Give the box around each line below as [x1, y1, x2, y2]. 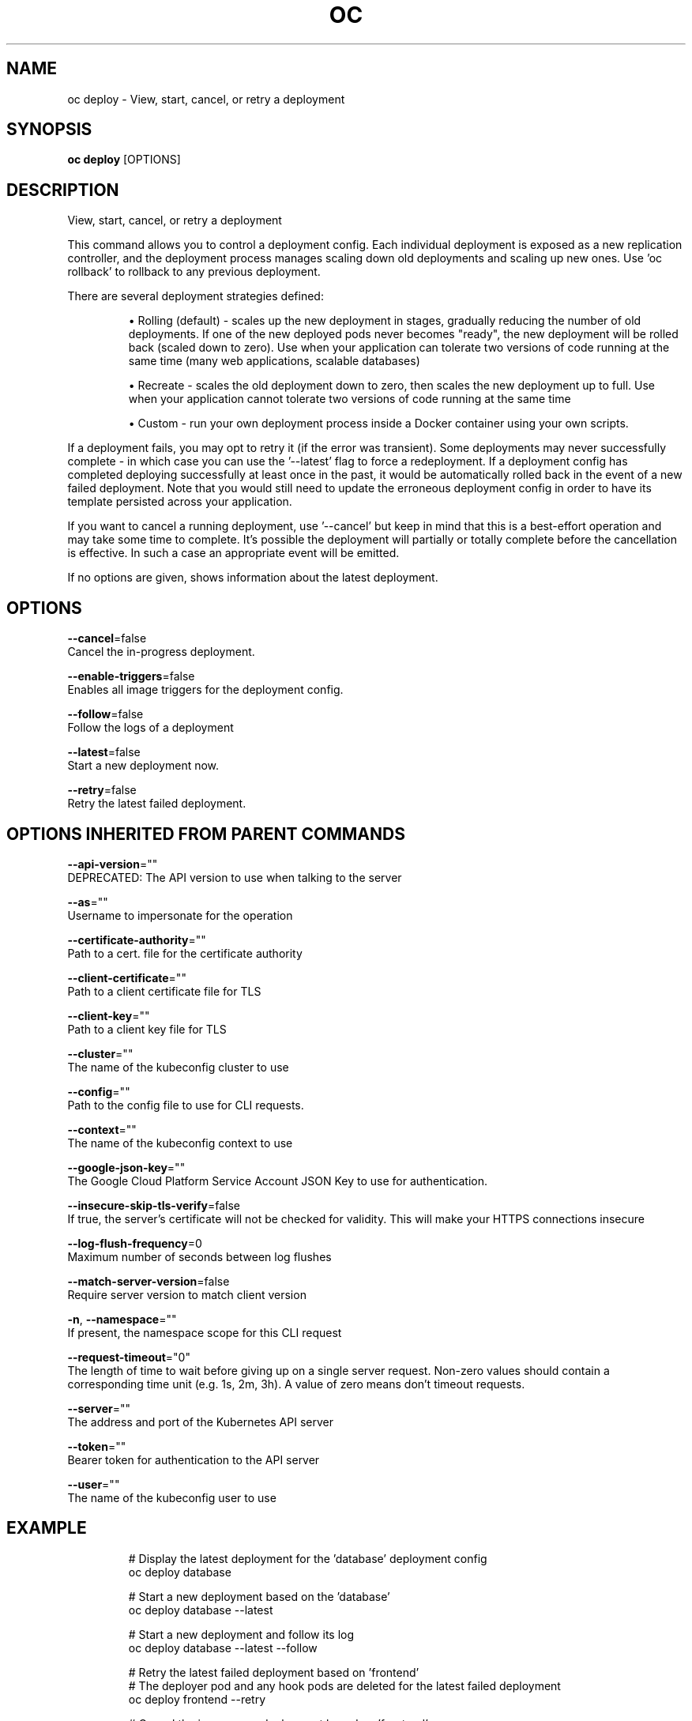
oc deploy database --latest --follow [128, 1640, 318, 1655]
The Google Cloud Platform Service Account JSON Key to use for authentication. [67, 1173, 488, 1188]
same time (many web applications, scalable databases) [128, 354, 420, 368]
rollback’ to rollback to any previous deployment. [67, 265, 321, 279]
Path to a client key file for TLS [67, 1022, 227, 1036]
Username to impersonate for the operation [67, 908, 293, 922]
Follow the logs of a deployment [67, 721, 234, 735]
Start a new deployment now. [67, 759, 220, 773]
